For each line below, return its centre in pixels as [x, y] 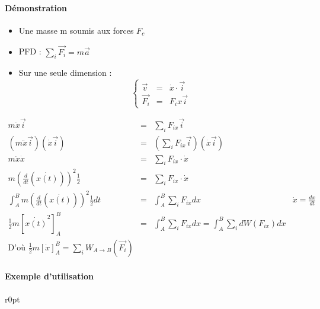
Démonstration [36, 7]
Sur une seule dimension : [65, 73]
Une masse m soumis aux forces [76, 30]
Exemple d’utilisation [49, 276]
